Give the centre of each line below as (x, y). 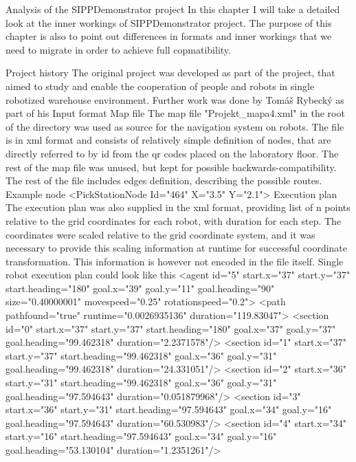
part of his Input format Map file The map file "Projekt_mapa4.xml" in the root (175, 113)
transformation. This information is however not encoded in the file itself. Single (175, 261)
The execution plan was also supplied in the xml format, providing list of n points (178, 207)
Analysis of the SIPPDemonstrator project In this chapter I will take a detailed (173, 9)
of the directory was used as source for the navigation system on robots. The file (175, 126)
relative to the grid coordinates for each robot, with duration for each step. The (174, 220)
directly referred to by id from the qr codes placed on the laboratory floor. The (172, 153)
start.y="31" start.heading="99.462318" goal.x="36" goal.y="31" (141, 383)
